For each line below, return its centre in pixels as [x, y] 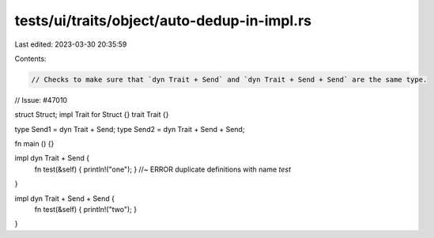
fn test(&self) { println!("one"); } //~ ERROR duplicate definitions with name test [163, 169]
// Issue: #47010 [41, 100]
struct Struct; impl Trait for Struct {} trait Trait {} [92, 115]
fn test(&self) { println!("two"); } [86, 210]
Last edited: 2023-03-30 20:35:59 [71, 44]
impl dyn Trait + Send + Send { [64, 198]
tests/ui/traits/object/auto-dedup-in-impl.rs [163, 21]
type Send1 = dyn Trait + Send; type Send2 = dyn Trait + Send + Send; [130, 129]
